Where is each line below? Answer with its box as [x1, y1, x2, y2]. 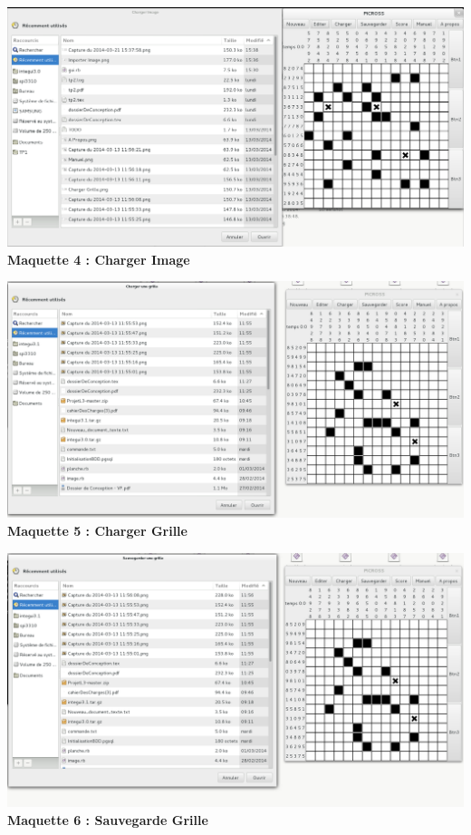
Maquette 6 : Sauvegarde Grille [7, 810, 208, 829]
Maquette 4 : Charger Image [7, 249, 190, 268]
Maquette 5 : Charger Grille [7, 520, 187, 539]
